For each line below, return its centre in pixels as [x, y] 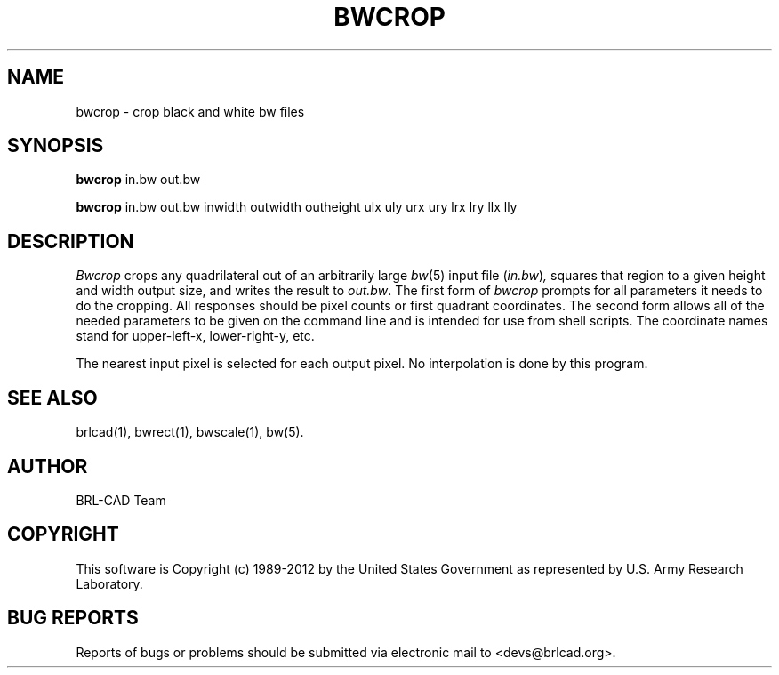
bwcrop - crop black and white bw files [190, 111]
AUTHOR [48, 466]
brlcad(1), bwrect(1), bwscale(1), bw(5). [190, 432]
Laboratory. [109, 583]
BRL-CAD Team [121, 500]
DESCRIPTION [71, 241]
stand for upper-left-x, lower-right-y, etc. [195, 336]
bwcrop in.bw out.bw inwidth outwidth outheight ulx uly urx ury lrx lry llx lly [297, 207]
